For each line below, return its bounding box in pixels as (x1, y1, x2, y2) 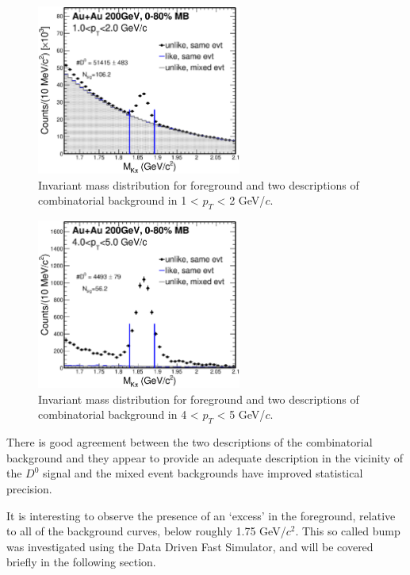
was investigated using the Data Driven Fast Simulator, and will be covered (6, 538, 374, 554)
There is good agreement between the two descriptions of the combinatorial (6, 434, 373, 450)
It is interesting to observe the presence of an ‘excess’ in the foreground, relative (6, 507, 396, 523)
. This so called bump (295, 523, 400, 539)
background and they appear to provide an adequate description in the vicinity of (6, 449, 404, 466)
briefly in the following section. (6, 554, 156, 570)
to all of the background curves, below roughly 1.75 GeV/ (6, 523, 286, 539)
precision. (6, 480, 52, 496)
